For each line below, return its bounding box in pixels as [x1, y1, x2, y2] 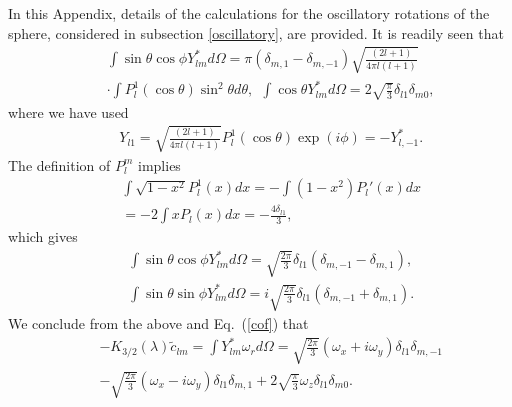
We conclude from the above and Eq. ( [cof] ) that [8, 313, 309, 334]
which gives [8, 226, 78, 247]
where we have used [8, 101, 129, 122]
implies [138, 154, 181, 175]
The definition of [8, 154, 111, 175]
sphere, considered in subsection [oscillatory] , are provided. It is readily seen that [8, 22, 504, 43]
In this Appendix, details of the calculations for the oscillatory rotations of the [8, 3, 490, 23]
